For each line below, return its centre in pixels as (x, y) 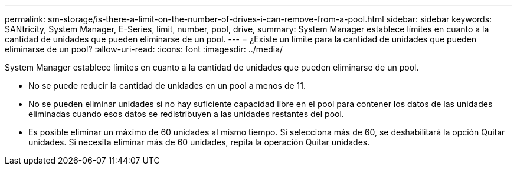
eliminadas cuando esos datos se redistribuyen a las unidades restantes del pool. (186, 114)
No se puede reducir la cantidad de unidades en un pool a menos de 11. (167, 86)
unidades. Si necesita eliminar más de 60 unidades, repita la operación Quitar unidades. (199, 142)
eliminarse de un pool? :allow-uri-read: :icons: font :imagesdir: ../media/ (144, 49)
